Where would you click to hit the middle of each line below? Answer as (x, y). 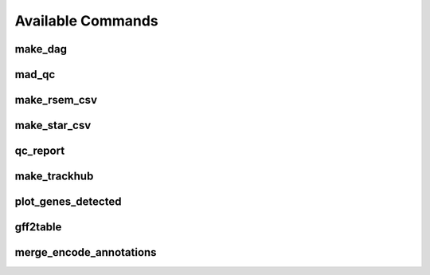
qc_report (40, 151)
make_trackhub (54, 177)
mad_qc (35, 75)
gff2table (38, 227)
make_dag (41, 49)
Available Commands (86, 21)
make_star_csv (53, 126)
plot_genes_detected (68, 202)
